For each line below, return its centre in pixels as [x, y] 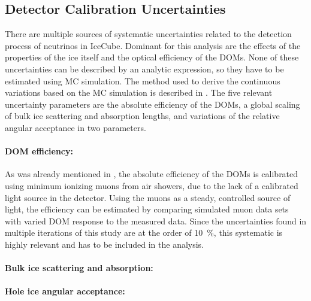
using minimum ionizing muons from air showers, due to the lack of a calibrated [152, 185]
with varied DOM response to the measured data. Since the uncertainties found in [156, 221]
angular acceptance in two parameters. [76, 127]
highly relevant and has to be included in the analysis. [105, 244]
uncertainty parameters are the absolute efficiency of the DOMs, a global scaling [153, 104]
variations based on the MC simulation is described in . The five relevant [139, 92]
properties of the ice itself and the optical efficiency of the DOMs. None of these [152, 57]
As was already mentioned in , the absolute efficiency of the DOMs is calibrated [152, 174]
